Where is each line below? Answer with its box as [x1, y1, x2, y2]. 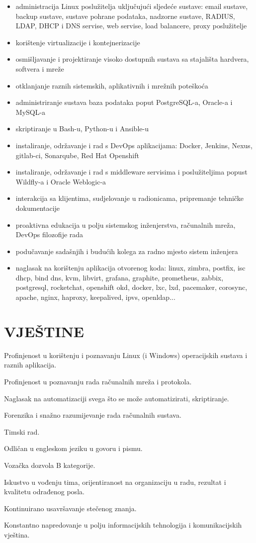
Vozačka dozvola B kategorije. [4, 459, 95, 470]
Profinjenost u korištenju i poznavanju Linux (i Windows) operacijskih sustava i [4, 350, 248, 360]
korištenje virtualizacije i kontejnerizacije [15, 37, 140, 47]
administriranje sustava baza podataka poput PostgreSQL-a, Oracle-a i [15, 97, 233, 107]
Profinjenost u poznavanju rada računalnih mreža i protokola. [4, 376, 192, 386]
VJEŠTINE [4, 321, 85, 341]
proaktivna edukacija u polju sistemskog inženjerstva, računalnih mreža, [15, 219, 236, 230]
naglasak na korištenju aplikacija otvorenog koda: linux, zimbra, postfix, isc [15, 263, 246, 273]
